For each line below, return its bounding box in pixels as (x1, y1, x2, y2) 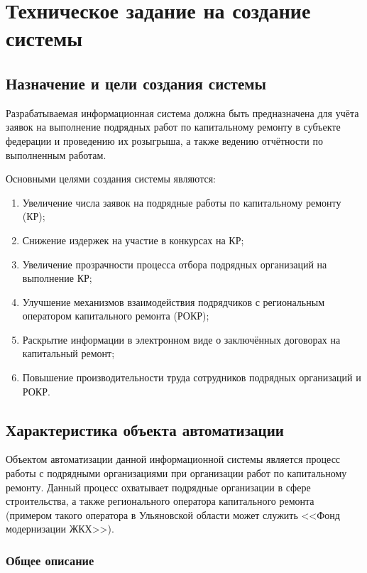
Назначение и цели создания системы (6, 72, 266, 94)
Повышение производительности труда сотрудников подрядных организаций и (22, 370, 361, 385)
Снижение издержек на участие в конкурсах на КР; (22, 232, 244, 247)
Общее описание (6, 551, 94, 569)
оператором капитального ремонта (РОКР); (22, 308, 209, 323)
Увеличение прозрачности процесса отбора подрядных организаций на (22, 256, 327, 271)
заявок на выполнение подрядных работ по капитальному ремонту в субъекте (6, 119, 341, 134)
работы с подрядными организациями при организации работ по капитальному (6, 466, 347, 481)
